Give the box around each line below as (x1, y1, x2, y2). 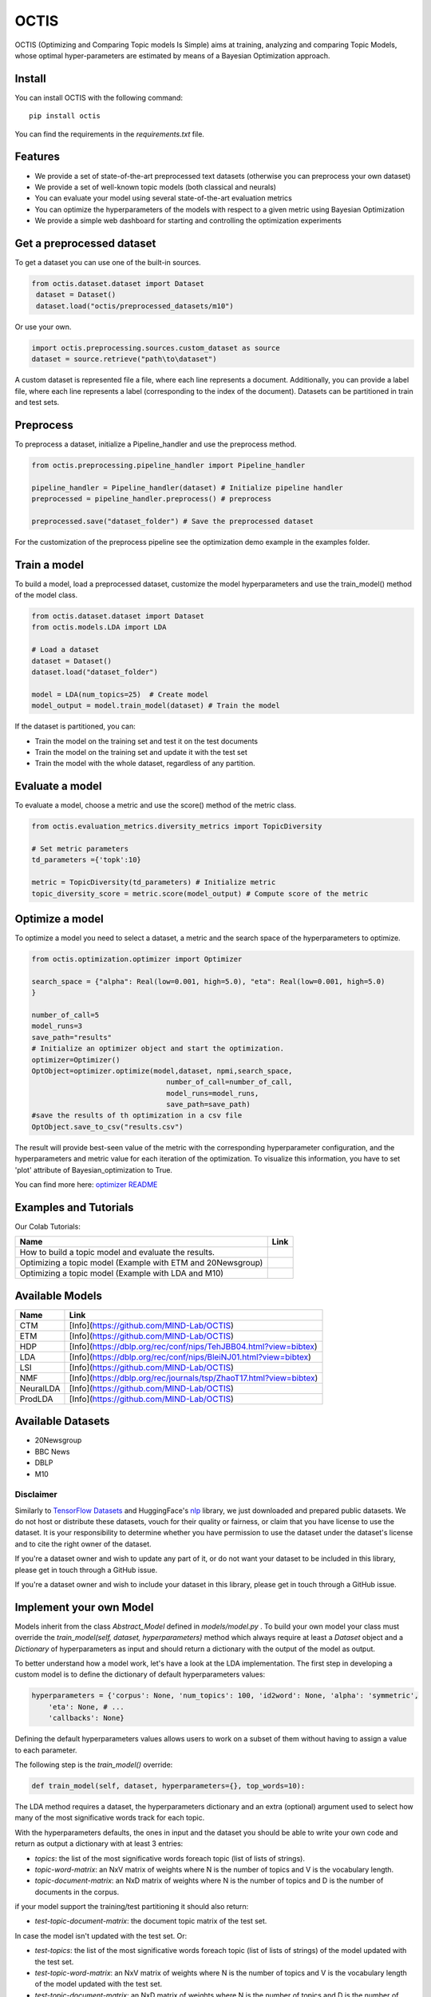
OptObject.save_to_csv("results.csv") (31, 1122, 184, 1131)
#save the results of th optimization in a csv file (31, 1111, 243, 1120)
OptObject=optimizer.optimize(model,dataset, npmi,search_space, (31, 1066, 293, 1075)
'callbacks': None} (48, 1713, 125, 1723)
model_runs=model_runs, (166, 1089, 259, 1098)
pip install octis (29, 112, 101, 121)
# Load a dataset (31, 645, 100, 654)
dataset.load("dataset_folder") (31, 667, 159, 677)
